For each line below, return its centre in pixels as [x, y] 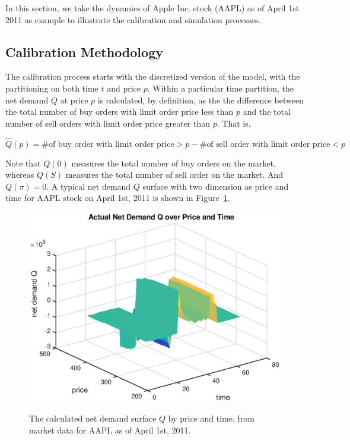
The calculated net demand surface [93, 418]
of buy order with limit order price [111, 144]
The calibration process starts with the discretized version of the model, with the [153, 76]
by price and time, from [211, 418]
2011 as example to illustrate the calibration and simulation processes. [133, 19]
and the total [267, 111]
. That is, [234, 123]
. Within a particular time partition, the [221, 88]
